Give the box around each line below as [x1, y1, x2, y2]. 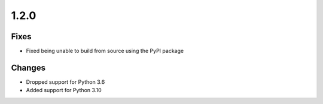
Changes [11, 62, 46, 73]
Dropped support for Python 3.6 [26, 78, 105, 86]
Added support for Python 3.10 [26, 87, 102, 94]
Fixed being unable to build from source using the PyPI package [26, 48, 184, 55]
